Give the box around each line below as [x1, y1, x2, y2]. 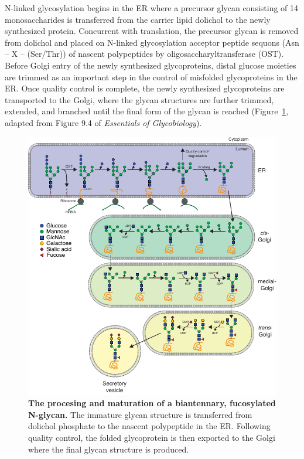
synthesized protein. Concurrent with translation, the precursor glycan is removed [5, 25, 299, 37]
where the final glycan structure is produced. [28, 443, 189, 455]
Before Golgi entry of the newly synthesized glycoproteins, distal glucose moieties [5, 59, 296, 71]
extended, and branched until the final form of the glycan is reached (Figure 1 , [5, 105, 289, 117]
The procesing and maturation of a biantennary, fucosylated [28, 397, 276, 409]
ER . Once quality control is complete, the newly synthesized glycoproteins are [5, 82, 285, 94]
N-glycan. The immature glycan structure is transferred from [28, 408, 252, 420]
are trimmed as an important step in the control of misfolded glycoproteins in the [5, 70, 298, 83]
